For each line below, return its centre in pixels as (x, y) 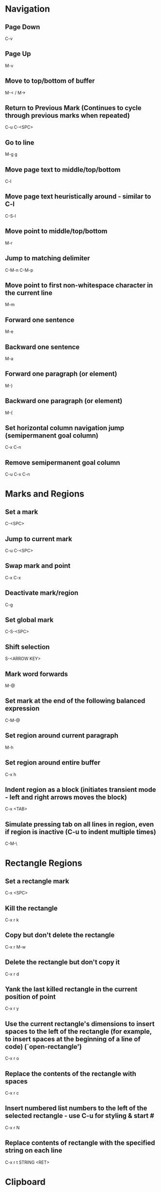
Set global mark (29, 620)
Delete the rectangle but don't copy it (63, 962)
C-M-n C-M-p (19, 270)
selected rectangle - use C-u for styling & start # (80, 1116)
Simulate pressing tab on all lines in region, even (80, 824)
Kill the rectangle (32, 908)
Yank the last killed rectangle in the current (71, 989)
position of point (30, 997)
